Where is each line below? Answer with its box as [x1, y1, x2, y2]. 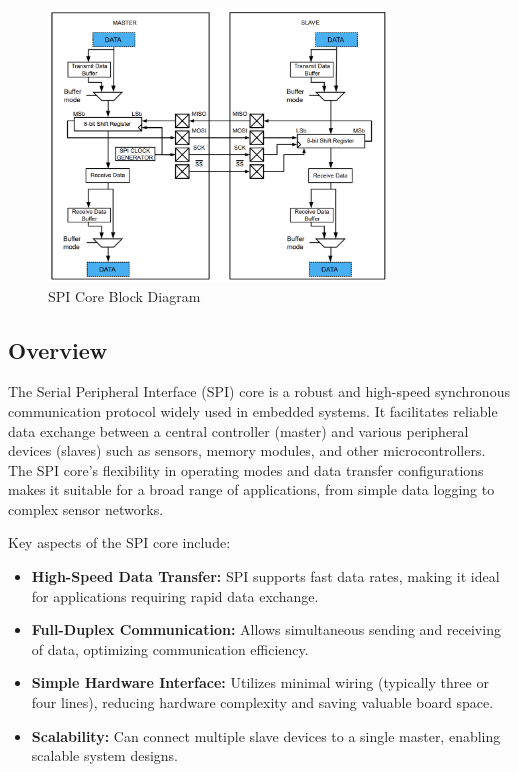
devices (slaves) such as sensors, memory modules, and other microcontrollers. [8, 440, 486, 461]
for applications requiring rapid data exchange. [31, 585, 319, 606]
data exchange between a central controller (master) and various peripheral [8, 420, 469, 441]
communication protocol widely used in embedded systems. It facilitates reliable [8, 400, 498, 421]
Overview [8, 334, 108, 365]
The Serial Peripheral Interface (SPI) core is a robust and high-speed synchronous [8, 381, 510, 402]
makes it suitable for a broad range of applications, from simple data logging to [8, 479, 495, 500]
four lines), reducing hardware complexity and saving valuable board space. [31, 692, 494, 713]
